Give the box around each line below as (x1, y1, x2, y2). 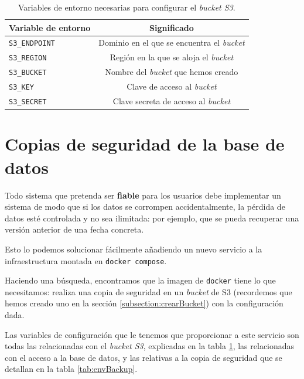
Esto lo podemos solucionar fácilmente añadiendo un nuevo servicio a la (5, 243, 262, 255)
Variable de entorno (9, 21, 91, 33)
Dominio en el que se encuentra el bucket (98, 36, 245, 49)
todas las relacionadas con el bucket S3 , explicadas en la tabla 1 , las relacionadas (5, 340, 295, 352)
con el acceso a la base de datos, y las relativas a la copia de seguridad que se (5, 351, 282, 363)
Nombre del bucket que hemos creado (105, 66, 238, 78)
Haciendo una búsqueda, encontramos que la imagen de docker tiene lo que (5, 274, 276, 286)
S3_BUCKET (9, 69, 47, 77)
